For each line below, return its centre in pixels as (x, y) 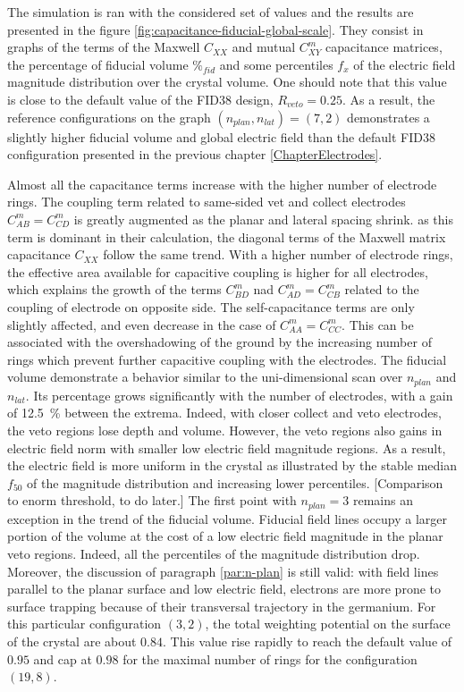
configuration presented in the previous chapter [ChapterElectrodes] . (195, 154)
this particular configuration (84, 624)
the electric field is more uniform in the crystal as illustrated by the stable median (232, 465)
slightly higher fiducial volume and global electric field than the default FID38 (221, 136)
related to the (382, 289)
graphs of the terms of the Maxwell (104, 47)
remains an (384, 500)
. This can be (378, 324)
